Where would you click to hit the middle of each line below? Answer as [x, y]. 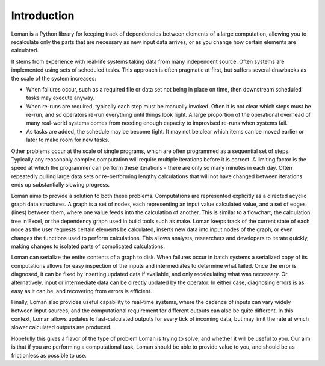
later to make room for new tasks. [68, 140]
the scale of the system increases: [54, 78]
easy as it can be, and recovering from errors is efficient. [82, 291]
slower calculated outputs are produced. [61, 327]
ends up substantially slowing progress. [60, 185]
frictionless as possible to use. [49, 355]
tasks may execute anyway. [60, 98]
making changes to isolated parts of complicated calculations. [88, 246]
